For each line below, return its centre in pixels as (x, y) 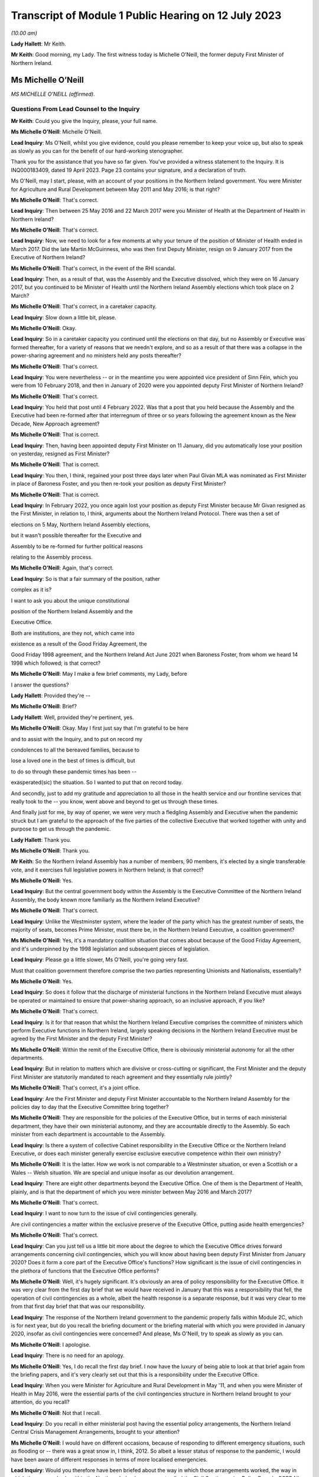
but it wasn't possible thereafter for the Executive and (76, 535)
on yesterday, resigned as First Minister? (60, 454)
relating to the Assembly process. (52, 557)
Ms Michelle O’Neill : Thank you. (50, 850)
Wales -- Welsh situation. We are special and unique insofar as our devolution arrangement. (123, 1172)
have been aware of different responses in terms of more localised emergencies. (109, 1459)
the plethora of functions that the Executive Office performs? (85, 1271)
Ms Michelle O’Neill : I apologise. (51, 1345)
